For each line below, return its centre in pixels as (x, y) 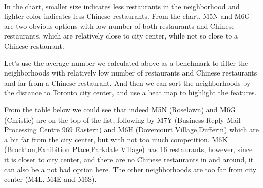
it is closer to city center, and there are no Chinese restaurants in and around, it (129, 159)
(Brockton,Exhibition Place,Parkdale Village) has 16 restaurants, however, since (128, 149)
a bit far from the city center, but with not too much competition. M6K (116, 139)
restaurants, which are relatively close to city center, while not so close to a (121, 36)
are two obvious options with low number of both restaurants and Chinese (119, 26)
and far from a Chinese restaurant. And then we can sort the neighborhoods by (127, 82)
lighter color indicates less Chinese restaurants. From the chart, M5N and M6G (127, 16)
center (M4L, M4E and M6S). (50, 179)
